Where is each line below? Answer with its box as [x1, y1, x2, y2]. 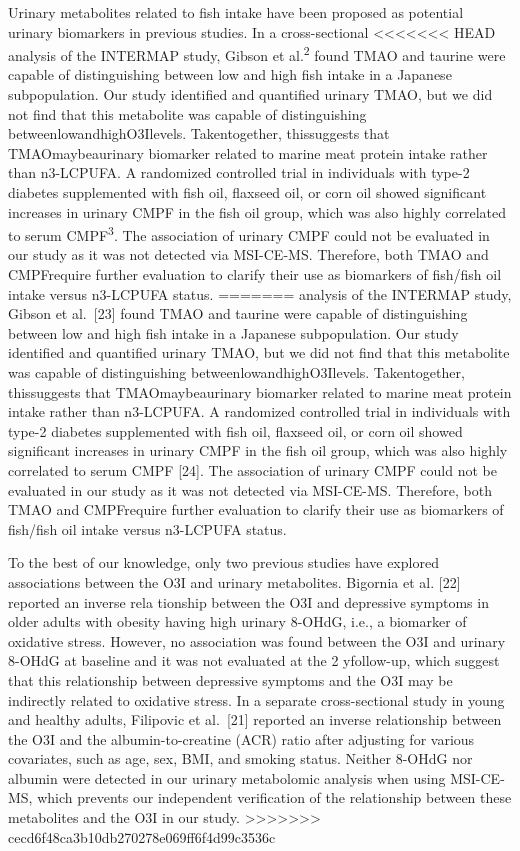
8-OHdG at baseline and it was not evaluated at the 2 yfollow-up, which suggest [8, 650, 500, 671]
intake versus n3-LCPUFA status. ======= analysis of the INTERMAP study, [8, 283, 512, 304]
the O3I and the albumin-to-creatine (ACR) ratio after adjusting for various [8, 728, 475, 749]
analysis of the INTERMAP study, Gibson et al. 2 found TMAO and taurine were [8, 42, 506, 65]
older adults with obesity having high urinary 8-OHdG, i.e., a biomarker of [8, 611, 467, 632]
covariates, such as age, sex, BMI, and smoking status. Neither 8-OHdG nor [8, 748, 473, 769]
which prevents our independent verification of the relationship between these [37, 787, 512, 808]
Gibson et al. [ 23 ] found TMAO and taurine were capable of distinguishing [8, 303, 468, 324]
